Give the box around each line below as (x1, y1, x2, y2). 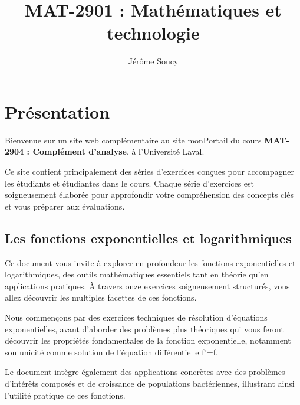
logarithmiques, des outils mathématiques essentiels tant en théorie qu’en (5, 268, 269, 280)
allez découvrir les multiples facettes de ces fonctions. (5, 291, 197, 303)
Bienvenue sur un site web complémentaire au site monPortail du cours (5, 133, 262, 146)
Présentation (5, 99, 110, 123)
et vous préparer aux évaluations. (5, 200, 125, 212)
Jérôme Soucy (128, 55, 179, 67)
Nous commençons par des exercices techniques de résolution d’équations (5, 311, 268, 323)
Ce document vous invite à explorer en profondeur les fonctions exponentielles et (5, 256, 296, 269)
